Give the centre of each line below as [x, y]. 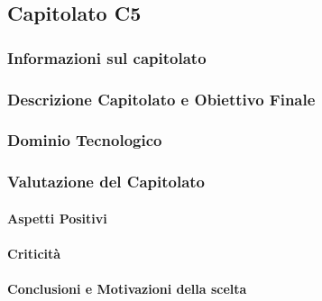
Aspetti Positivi [57, 218]
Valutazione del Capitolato [106, 182]
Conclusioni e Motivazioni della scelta [127, 289]
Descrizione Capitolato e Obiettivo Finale [161, 99]
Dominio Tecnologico [85, 140]
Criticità [34, 253]
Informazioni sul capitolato [107, 57]
